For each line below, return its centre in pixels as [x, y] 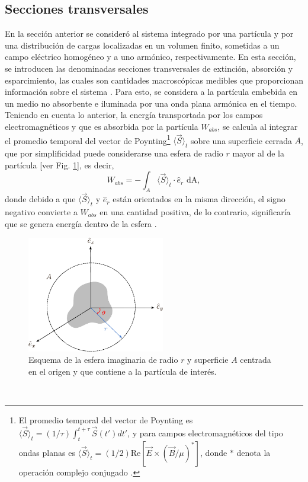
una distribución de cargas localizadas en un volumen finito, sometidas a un [142, 45]
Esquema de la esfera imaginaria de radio [103, 360]
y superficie [208, 360]
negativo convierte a [41, 212]
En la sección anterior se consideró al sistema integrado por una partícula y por [149, 33]
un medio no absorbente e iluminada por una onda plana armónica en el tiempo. [151, 103]
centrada [256, 360]
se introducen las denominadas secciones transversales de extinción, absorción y [149, 68]
